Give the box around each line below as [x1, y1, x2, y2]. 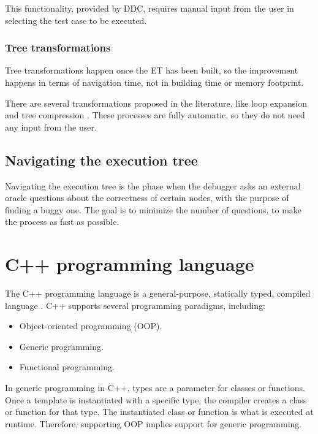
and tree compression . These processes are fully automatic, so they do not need [5, 108, 305, 121]
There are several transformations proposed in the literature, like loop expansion [5, 96, 308, 109]
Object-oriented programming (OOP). [19, 319, 162, 332]
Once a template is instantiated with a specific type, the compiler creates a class [5, 393, 307, 406]
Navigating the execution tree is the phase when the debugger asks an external [5, 179, 301, 192]
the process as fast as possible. [5, 215, 119, 228]
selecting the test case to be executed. [5, 13, 147, 26]
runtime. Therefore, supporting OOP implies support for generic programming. [5, 417, 302, 430]
